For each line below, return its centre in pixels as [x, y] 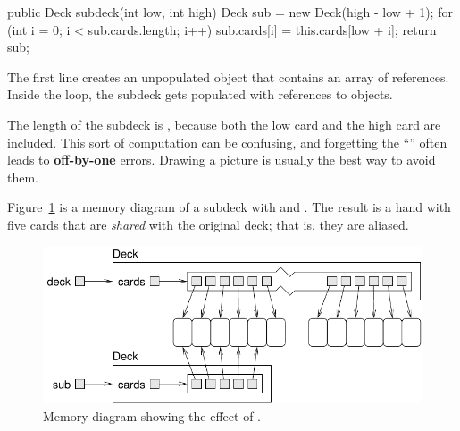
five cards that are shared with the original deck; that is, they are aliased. [208, 224]
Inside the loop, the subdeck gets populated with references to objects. [200, 94]
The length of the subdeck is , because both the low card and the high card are [224, 124]
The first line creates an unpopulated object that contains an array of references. [228, 76]
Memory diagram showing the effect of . [152, 415]
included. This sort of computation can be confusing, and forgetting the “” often [227, 142]
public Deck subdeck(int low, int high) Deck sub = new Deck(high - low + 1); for [230, 12]
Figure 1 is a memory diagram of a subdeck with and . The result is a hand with [229, 207]
